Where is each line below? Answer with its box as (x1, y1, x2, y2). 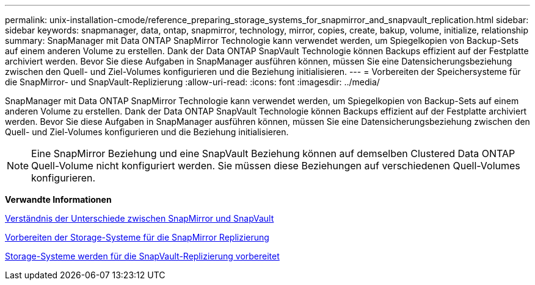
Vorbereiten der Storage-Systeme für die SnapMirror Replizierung (5, 232, 269, 242)
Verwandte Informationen (5, 194, 112, 205)
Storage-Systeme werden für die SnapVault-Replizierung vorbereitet (5, 251, 280, 261)
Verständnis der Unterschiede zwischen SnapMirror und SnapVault (5, 213, 274, 223)
